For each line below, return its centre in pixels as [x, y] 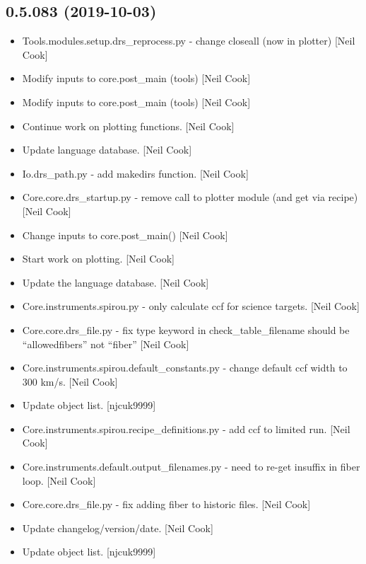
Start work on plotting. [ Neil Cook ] [98, 259]
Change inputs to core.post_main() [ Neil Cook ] [125, 235]
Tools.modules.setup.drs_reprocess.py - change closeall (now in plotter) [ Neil [189, 41]
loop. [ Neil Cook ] [59, 480]
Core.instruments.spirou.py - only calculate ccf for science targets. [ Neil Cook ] [191, 306]
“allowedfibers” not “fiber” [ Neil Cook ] [106, 344]
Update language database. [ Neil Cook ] [107, 150]
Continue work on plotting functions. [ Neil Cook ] [128, 126]
